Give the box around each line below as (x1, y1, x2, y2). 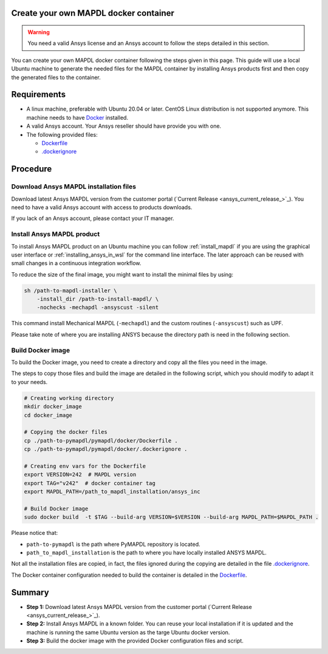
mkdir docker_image (24, 403, 82, 410)
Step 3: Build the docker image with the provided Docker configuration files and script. (26, 637, 244, 644)
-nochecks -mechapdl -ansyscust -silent (36, 304, 159, 311)
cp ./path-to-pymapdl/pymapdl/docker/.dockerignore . (24, 446, 188, 453)
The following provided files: (26, 131, 98, 138)
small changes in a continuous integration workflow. (11, 260, 142, 267)
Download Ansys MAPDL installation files (11, 182, 137, 191)
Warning (27, 29, 50, 36)
